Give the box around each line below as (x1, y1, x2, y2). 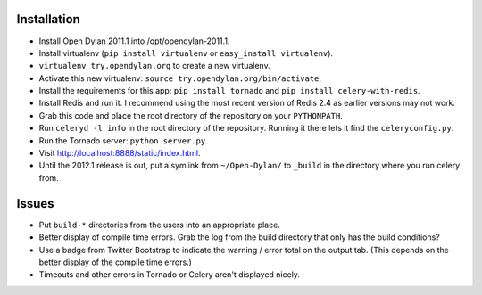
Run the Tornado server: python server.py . (38, 135, 209, 146)
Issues (16, 196, 54, 211)
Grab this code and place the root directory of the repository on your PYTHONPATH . (38, 110, 343, 120)
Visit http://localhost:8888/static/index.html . (38, 148, 201, 159)
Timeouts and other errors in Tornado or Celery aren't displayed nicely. (38, 269, 301, 280)
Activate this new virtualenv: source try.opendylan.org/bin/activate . (38, 72, 321, 84)
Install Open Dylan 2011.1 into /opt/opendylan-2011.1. (38, 36, 230, 46)
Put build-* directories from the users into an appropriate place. (38, 219, 280, 230)
